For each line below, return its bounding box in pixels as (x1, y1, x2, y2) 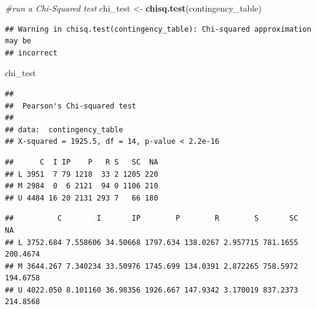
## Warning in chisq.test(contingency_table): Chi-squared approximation (5, 24, 312, 34)
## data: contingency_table (5, 125, 123, 134)
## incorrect (5, 48, 57, 57)
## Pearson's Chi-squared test (5, 101, 136, 110)
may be (5, 37, 31, 46)
